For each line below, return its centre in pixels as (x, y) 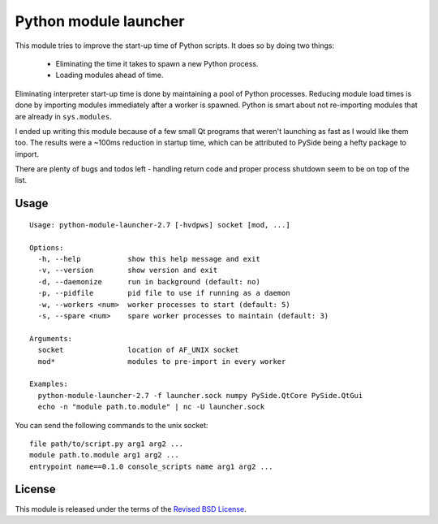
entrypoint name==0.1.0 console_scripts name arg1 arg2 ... (151, 466)
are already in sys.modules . (64, 116)
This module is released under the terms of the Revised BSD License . (131, 509)
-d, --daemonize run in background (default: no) (149, 281)
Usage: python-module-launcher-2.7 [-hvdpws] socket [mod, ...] (160, 225)
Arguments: (51, 338)
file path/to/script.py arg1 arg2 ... (107, 444)
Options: (47, 247)
